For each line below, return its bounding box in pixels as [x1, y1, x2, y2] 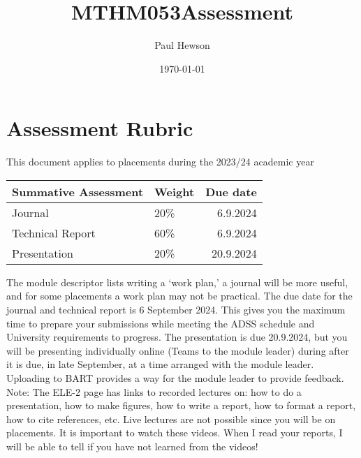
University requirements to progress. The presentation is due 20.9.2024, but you [6, 330, 348, 344]
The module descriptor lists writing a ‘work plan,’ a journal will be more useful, [6, 274, 348, 289]
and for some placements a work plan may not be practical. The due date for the [6, 288, 353, 303]
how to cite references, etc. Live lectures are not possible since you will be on [6, 411, 336, 426]
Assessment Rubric [6, 114, 193, 142]
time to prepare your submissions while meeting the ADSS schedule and [6, 316, 315, 330]
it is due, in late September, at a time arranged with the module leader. [6, 357, 314, 371]
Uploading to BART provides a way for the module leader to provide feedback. [6, 371, 344, 385]
